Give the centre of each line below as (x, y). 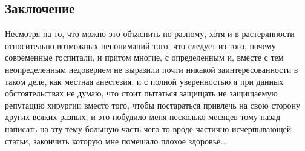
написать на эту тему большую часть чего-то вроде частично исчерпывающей (148, 128)
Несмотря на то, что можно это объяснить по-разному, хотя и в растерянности (150, 34)
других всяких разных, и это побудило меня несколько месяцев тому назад (143, 117)
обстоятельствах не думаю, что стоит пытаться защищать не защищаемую (141, 93)
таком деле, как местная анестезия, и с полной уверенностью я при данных (144, 81)
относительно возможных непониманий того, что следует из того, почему (140, 45)
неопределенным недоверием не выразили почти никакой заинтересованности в (152, 69)
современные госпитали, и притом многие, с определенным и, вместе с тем (144, 57)
